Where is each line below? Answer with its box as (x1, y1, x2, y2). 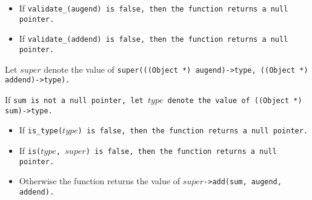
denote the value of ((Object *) (167, 96, 302, 105)
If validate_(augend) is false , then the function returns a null (19, 2, 288, 14)
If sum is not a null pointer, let (5, 93, 144, 105)
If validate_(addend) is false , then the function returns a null (19, 32, 288, 45)
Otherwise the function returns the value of (19, 175, 180, 187)
